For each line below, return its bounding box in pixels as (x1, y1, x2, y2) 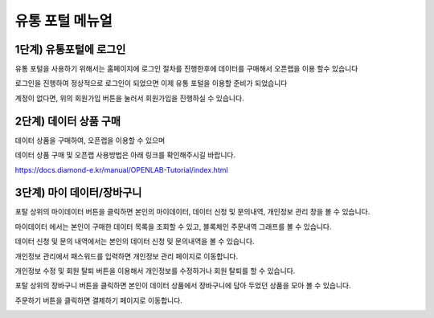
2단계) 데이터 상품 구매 (14, 114, 121, 128)
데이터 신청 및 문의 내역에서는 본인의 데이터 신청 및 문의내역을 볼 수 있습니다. (14, 237, 255, 247)
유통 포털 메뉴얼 (14, 12, 113, 30)
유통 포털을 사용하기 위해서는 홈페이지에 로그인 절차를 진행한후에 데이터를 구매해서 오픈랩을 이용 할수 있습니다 (14, 64, 358, 74)
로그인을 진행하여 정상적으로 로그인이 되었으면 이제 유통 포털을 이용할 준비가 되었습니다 (14, 79, 288, 88)
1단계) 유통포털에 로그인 (14, 43, 126, 56)
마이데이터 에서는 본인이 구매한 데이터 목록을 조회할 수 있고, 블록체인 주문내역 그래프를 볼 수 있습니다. (14, 222, 332, 231)
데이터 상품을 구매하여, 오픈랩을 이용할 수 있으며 (14, 135, 166, 145)
